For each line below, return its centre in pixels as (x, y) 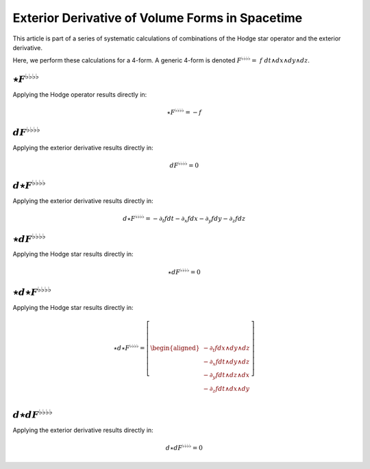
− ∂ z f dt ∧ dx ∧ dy (226, 389)
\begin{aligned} (175, 348)
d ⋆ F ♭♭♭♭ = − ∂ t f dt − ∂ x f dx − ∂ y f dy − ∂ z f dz (184, 219)
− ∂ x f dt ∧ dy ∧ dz (226, 362)
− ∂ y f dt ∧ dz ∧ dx (226, 376)
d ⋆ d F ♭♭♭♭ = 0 (184, 447)
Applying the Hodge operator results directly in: (80, 95)
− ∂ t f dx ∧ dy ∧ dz (226, 348)
